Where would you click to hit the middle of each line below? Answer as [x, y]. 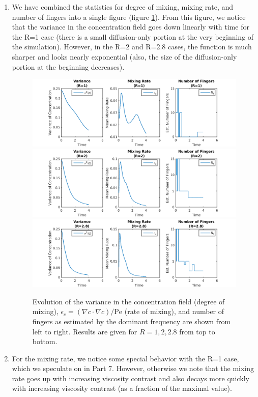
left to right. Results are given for [85, 331]
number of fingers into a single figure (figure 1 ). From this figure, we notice [129, 17]
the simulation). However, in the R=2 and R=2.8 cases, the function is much [132, 47]
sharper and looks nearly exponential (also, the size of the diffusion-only [124, 56]
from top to [197, 331]
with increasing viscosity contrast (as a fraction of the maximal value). [122, 388]
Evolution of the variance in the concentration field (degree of [128, 301]
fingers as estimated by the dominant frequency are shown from [132, 321]
